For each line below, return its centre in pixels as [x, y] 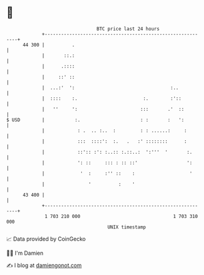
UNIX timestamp [127, 227]
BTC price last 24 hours [128, 29]
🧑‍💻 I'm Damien [25, 253]
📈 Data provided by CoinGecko [46, 239]
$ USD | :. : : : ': [95, 120]
